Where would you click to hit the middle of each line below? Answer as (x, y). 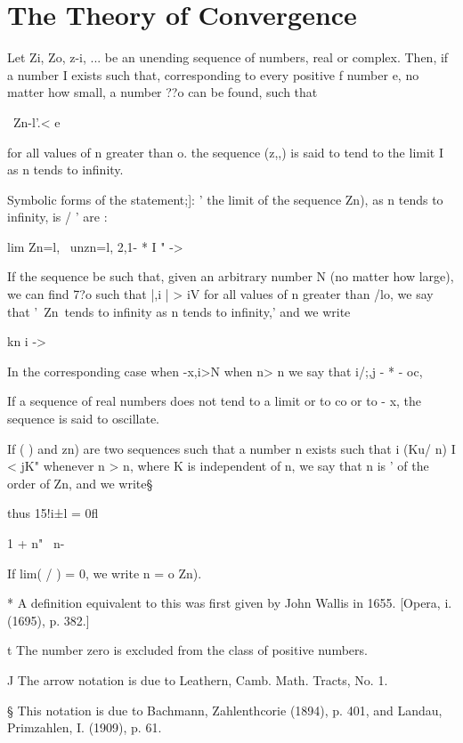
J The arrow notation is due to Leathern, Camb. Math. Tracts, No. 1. (198, 679)
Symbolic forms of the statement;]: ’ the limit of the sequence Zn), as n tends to (225, 199)
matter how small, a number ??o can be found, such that (162, 92)
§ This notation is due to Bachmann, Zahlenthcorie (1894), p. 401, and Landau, (225, 710)
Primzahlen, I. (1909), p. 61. (85, 727)
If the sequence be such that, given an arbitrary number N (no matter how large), (231, 276)
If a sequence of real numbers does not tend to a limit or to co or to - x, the (215, 401)
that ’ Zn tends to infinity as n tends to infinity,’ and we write (179, 311)
